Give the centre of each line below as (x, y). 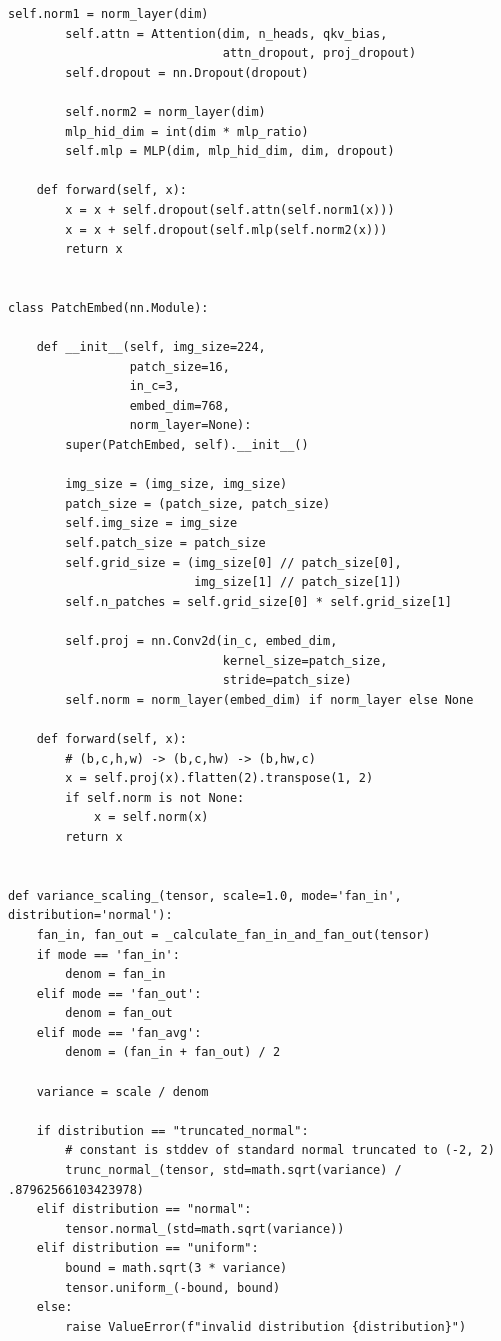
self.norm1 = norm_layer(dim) (108, 14)
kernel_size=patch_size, (305, 660)
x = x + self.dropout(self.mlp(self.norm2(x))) (226, 229)
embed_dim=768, (179, 405)
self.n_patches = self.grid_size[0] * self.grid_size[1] (258, 601)
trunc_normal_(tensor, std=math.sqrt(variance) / (233, 1170)
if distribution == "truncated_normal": (172, 1130)
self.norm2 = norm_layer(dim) (165, 111)
